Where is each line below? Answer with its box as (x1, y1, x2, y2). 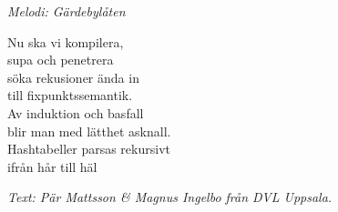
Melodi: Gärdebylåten (7, 2, 126, 20)
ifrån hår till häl (7, 156, 97, 176)
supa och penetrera (7, 50, 114, 69)
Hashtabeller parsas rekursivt (7, 139, 170, 158)
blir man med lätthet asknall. (7, 121, 171, 140)
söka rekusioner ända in (7, 67, 139, 86)
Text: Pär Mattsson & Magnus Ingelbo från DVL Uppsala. (7, 187, 333, 207)
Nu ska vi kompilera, (7, 32, 124, 51)
